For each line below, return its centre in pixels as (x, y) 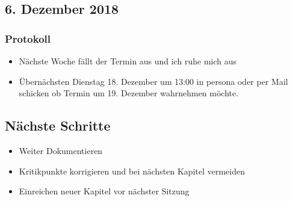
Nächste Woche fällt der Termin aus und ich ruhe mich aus (128, 61)
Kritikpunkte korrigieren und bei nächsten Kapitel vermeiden (132, 171)
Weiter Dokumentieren (61, 150)
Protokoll (28, 38)
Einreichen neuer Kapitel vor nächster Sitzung (104, 191)
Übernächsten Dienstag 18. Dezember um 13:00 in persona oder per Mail (153, 81)
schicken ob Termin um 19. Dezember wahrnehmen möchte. (129, 93)
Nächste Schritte (58, 125)
